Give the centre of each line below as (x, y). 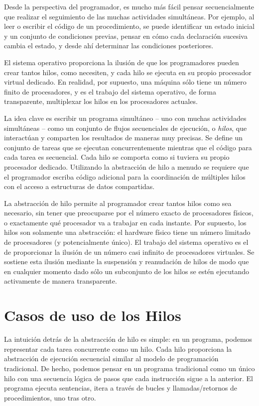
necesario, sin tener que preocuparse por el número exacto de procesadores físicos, (129, 213)
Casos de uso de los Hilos (93, 315)
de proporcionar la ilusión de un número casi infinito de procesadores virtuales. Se (129, 252)
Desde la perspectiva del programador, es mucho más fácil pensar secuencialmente (129, 6)
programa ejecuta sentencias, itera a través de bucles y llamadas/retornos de (121, 388)
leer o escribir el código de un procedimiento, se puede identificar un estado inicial (129, 26)
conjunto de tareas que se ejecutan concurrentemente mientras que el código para (128, 147)
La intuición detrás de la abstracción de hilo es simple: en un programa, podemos (128, 339)
